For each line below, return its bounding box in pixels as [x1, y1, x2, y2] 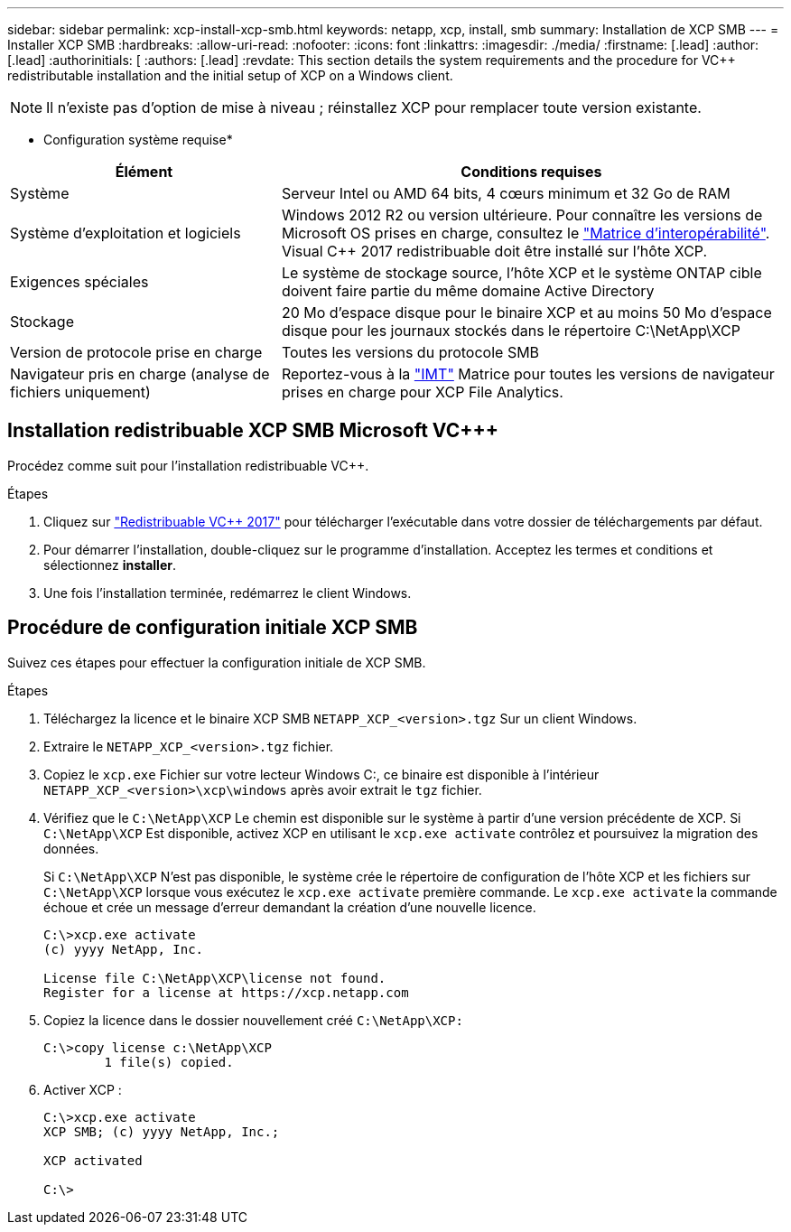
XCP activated [43, 1153, 143, 1168]
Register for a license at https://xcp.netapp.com [43, 985, 409, 1000]
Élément [115, 163, 173, 181]
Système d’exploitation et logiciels [10, 224, 241, 242]
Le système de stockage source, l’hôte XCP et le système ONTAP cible [281, 264, 762, 282]
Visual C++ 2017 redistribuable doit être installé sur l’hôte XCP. [281, 242, 708, 260]
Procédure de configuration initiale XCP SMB [7, 616, 418, 639]
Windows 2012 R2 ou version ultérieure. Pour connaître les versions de [281, 206, 763, 224]
